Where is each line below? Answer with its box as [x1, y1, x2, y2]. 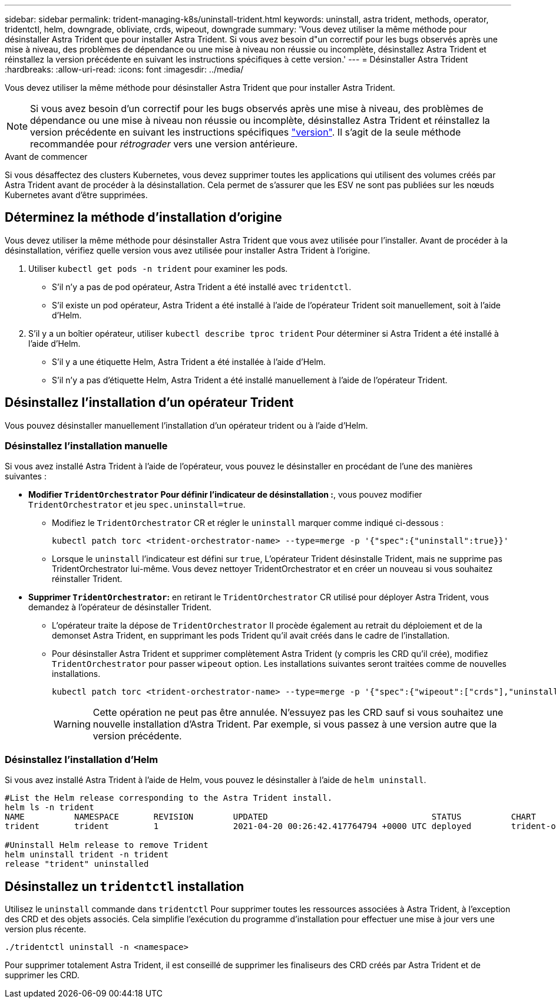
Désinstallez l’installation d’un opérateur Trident [5, 395, 294, 410]
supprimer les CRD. [5, 970, 80, 981]
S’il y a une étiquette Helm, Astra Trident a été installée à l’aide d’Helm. [52, 356, 326, 367]
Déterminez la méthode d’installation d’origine [5, 210, 282, 225]
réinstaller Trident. [52, 574, 123, 584]
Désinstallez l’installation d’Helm [5, 753, 158, 765]
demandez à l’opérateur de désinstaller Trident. [28, 602, 211, 613]
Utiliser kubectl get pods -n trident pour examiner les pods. [28, 263, 288, 274]
